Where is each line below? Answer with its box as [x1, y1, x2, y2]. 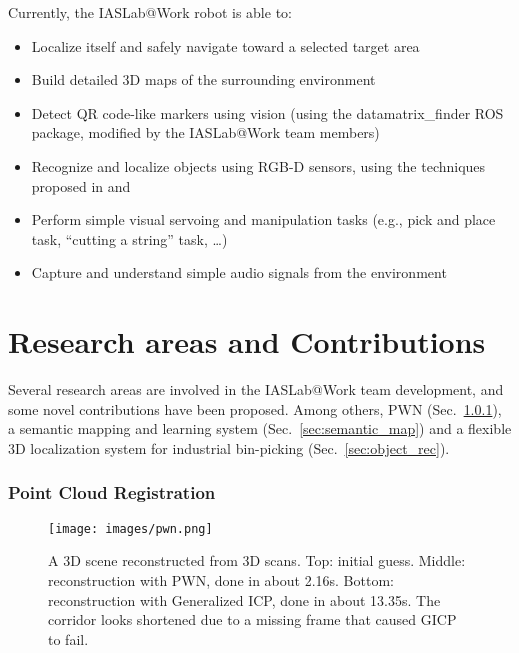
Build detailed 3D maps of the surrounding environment [31, 69, 376, 90]
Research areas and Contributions [8, 321, 486, 362]
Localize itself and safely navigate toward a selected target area [31, 35, 420, 56]
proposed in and [31, 175, 131, 196]
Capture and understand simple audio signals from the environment [31, 262, 447, 283]
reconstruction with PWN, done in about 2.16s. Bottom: [48, 569, 394, 590]
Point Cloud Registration [8, 480, 216, 505]
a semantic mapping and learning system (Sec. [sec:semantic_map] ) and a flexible [8, 418, 512, 439]
